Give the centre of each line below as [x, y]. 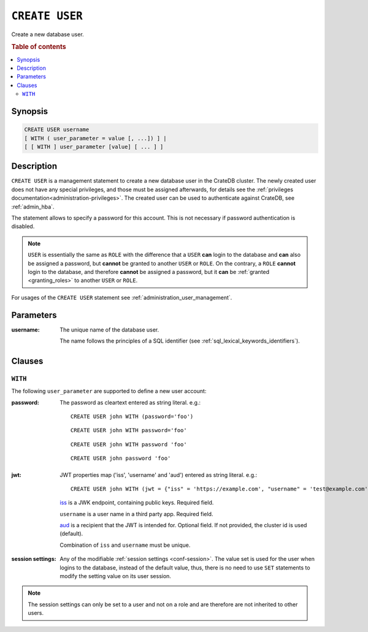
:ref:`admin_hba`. [33, 207]
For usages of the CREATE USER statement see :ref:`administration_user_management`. [122, 297]
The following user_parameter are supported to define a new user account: [109, 391]
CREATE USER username [57, 130]
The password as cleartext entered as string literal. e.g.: [130, 402]
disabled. [23, 226]
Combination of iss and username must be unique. [125, 545]
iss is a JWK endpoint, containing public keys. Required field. [137, 503]
